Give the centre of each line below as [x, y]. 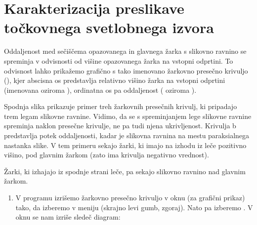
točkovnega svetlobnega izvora [109, 27]
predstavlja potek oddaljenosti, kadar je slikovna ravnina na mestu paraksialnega [127, 135]
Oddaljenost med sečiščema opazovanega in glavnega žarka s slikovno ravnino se [125, 51]
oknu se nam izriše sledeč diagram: [68, 217]
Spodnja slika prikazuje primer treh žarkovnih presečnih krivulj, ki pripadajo [121, 106]
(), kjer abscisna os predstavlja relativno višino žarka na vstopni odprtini [115, 80]
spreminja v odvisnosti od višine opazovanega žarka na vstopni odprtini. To [119, 60]
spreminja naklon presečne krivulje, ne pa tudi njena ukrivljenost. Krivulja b [120, 126]
